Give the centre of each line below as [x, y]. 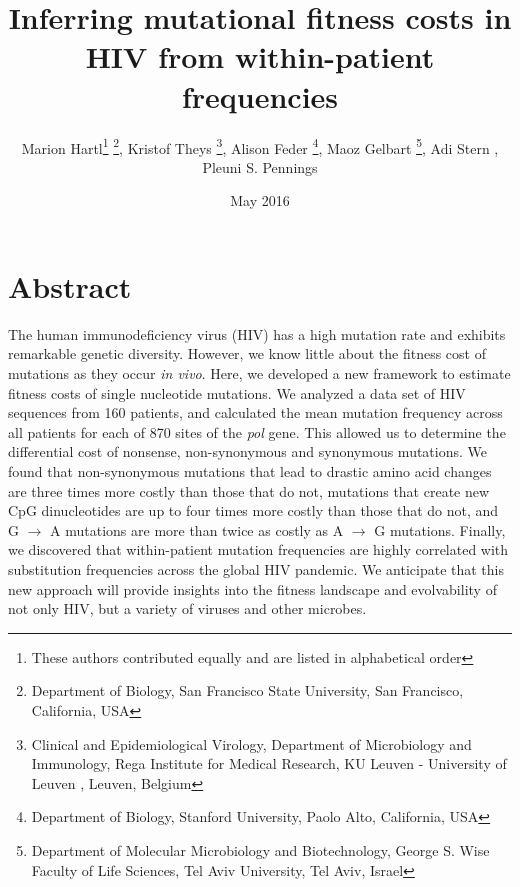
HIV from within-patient [260, 56]
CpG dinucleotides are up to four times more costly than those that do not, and [253, 510]
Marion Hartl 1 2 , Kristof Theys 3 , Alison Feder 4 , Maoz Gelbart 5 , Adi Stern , [260, 146]
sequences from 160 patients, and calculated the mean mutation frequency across [255, 412]
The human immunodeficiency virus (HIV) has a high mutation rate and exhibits [257, 333]
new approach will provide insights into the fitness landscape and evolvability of [252, 588]
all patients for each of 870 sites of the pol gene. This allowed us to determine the [257, 431]
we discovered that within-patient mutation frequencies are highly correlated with [258, 549]
